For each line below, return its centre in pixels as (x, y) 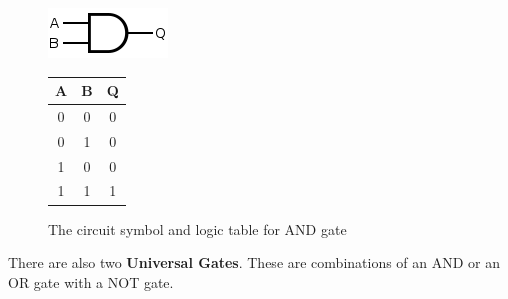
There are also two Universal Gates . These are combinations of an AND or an (254, 262)
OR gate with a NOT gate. (91, 281)
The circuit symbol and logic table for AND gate (197, 228)
